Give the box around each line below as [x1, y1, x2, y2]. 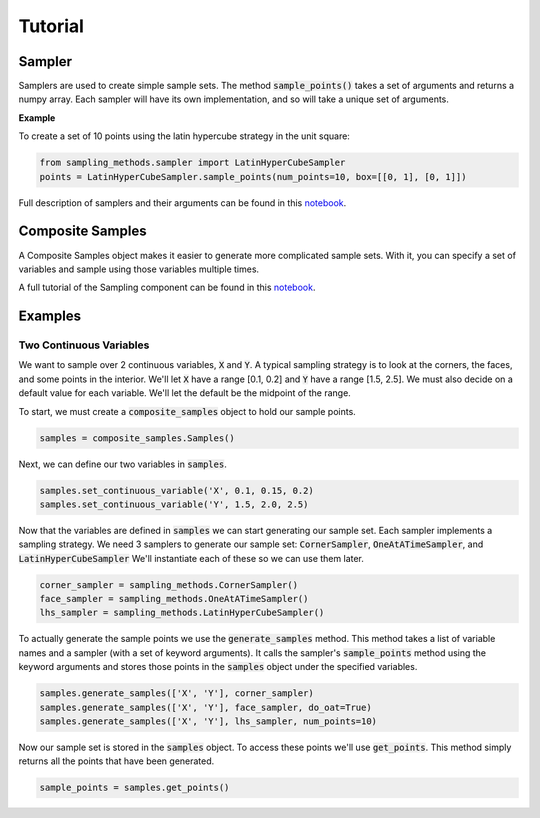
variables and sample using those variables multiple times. [18, 263, 260, 275]
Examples [18, 308, 82, 325]
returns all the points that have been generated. [18, 755, 215, 767]
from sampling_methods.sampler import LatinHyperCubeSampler [39, 157, 346, 169]
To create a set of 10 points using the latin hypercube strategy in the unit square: [18, 130, 350, 142]
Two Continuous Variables [18, 338, 150, 352]
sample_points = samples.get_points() [39, 782, 230, 794]
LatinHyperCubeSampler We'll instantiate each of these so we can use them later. [18, 552, 365, 564]
